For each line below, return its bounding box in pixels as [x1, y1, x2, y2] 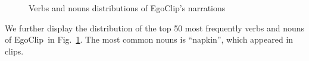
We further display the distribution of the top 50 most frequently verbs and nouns [5, 21, 305, 34]
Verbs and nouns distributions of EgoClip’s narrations [29, 2, 226, 14]
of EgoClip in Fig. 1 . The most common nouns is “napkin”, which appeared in [5, 33, 294, 46]
